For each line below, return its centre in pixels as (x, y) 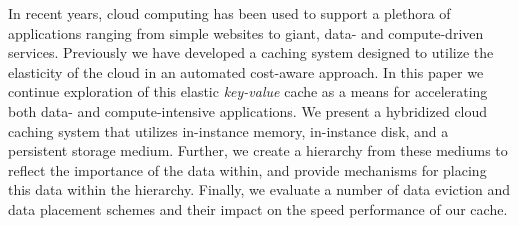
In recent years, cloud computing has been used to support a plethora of (229, 13)
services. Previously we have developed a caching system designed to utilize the (251, 52)
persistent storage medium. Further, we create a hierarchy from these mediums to (258, 150)
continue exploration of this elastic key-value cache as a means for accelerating (248, 91)
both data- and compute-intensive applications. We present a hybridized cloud (248, 110)
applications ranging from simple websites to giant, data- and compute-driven (246, 32)
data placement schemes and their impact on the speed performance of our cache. (258, 208)
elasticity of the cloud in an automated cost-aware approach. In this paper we (246, 71)
